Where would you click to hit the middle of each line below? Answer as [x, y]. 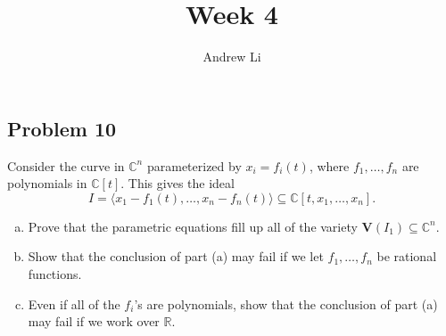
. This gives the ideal [178, 183]
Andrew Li [232, 57]
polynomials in [47, 183]
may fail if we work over [94, 321]
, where [329, 165]
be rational [407, 256]
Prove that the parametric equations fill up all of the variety [193, 226]
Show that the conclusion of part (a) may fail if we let [176, 256]
